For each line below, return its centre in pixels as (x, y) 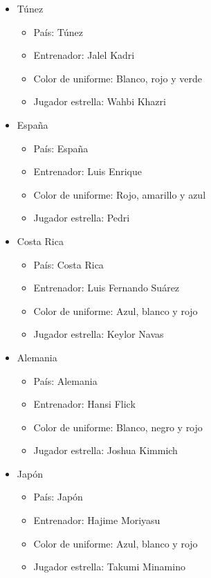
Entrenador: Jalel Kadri (84, 55)
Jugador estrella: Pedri (82, 218)
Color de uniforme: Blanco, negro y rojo (118, 427)
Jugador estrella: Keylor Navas (99, 334)
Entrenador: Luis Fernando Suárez (107, 288)
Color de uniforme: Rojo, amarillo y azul (120, 194)
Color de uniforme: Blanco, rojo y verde (118, 78)
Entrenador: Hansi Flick (84, 404)
